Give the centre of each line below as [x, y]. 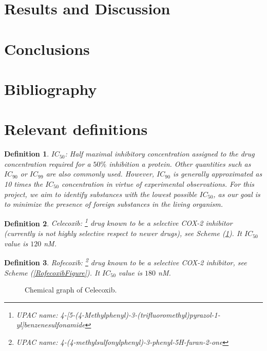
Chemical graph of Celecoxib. [71, 290]
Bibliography [51, 89]
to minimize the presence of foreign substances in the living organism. [114, 204]
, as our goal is [237, 194]
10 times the [24, 184]
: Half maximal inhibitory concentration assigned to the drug [160, 154]
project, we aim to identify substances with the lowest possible [101, 194]
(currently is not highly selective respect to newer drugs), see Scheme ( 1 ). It [123, 233]
